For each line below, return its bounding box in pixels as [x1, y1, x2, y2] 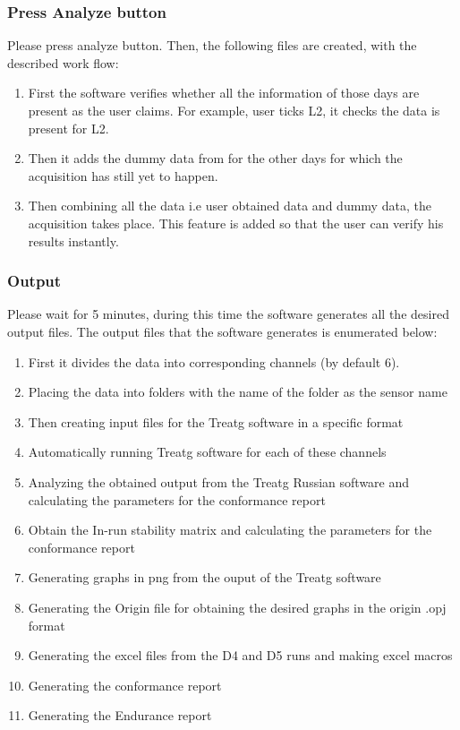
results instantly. [28, 231, 119, 250]
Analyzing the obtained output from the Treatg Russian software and [28, 472, 410, 491]
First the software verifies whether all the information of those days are [28, 83, 420, 102]
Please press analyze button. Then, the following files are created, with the [7, 36, 417, 55]
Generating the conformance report [28, 675, 222, 694]
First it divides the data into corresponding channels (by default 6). [28, 352, 400, 371]
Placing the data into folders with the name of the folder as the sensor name [28, 382, 447, 401]
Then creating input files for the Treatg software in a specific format [28, 412, 404, 431]
